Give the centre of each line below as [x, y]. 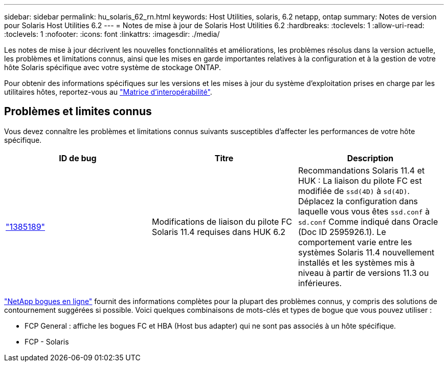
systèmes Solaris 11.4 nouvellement [366, 252]
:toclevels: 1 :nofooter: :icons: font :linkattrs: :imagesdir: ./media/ [112, 34]
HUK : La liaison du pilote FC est [360, 180]
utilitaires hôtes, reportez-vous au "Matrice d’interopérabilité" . [108, 92]
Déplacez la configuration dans [358, 201]
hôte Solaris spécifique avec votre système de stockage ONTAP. [113, 67]
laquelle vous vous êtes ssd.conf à [364, 211]
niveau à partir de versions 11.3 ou [363, 273]
